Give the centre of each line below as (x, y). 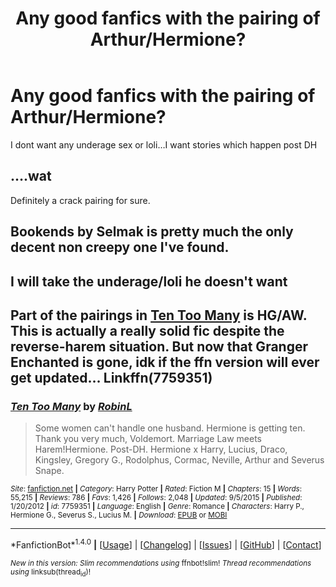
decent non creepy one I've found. (120, 247)
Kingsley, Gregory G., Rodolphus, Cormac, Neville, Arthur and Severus (179, 460)
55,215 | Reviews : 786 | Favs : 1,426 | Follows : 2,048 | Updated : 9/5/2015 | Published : (156, 498)
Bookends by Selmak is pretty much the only (152, 232)
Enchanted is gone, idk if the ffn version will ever (165, 362)
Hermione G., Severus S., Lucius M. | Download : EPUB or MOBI (119, 515)
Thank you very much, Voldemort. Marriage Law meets (148, 439)
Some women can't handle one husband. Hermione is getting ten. (170, 428)
